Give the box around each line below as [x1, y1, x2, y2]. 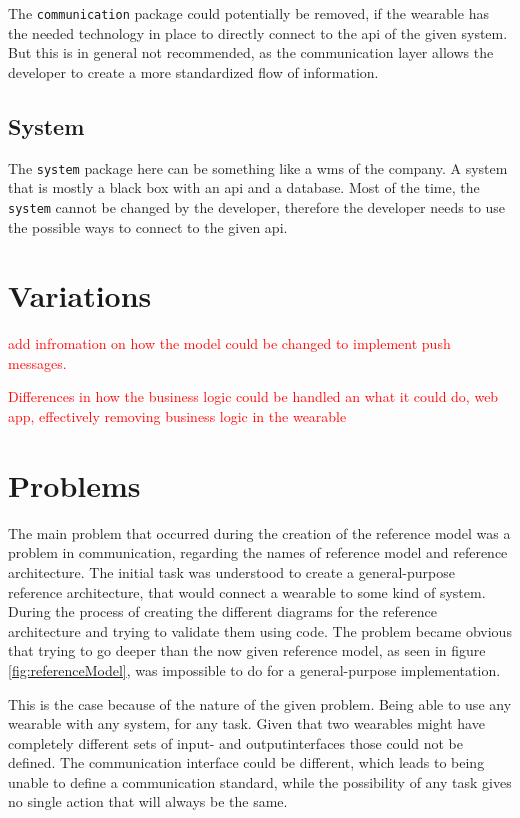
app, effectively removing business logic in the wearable [8, 406, 347, 427]
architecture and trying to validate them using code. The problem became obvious [8, 620, 512, 641]
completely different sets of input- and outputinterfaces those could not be [8, 732, 463, 753]
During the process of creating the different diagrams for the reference [8, 601, 437, 622]
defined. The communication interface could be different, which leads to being [8, 752, 485, 773]
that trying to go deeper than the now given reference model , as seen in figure [8, 640, 486, 661]
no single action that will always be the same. [8, 791, 288, 812]
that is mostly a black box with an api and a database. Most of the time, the [8, 177, 480, 198]
